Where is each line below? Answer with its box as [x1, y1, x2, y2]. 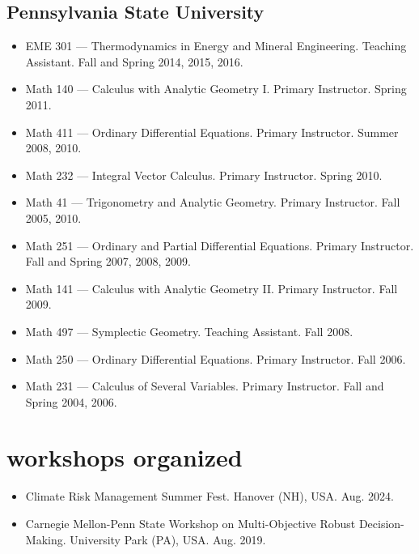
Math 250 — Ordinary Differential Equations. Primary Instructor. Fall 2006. [25, 350, 406, 367]
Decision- [358, 515, 404, 532]
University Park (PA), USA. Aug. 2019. [70, 531, 266, 548]
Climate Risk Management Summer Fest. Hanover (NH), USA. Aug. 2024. [25, 488, 395, 505]
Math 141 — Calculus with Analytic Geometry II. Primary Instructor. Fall [25, 279, 398, 296]
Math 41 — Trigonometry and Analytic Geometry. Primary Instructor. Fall [25, 194, 400, 211]
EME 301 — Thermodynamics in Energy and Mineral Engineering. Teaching [25, 37, 407, 54]
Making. [25, 531, 66, 548]
